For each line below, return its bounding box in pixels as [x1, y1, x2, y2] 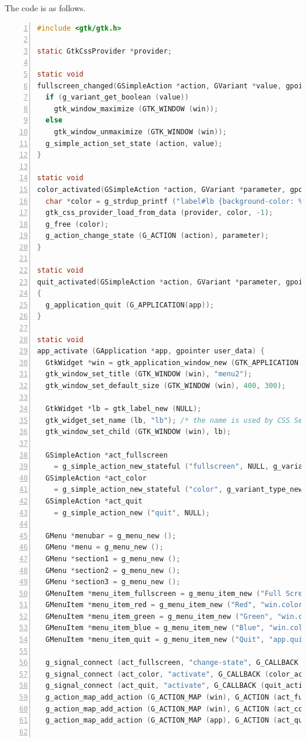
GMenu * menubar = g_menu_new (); [45, 531, 177, 540]
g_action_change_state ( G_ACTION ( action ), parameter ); [45, 231, 269, 240]
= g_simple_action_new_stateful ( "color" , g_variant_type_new [54, 485, 303, 494]
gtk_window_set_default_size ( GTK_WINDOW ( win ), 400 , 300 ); [45, 382, 286, 390]
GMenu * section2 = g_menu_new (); [45, 566, 181, 575]
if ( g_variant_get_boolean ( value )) [45, 93, 189, 102]
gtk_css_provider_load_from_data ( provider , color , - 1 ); [45, 208, 273, 217]
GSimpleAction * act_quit [45, 496, 142, 505]
